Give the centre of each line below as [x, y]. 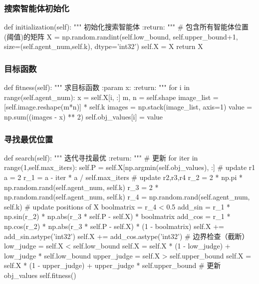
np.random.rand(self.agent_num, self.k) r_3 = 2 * [81, 187]
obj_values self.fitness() [40, 275]
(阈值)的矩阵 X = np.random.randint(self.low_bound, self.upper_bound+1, [121, 36]
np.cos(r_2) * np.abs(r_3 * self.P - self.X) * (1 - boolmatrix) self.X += [114, 226]
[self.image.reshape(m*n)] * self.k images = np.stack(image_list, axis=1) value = [128, 107]
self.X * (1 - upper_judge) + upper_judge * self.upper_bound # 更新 [113, 265]
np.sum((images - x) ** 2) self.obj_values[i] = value [84, 116]
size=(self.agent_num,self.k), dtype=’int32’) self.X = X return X [104, 46]
